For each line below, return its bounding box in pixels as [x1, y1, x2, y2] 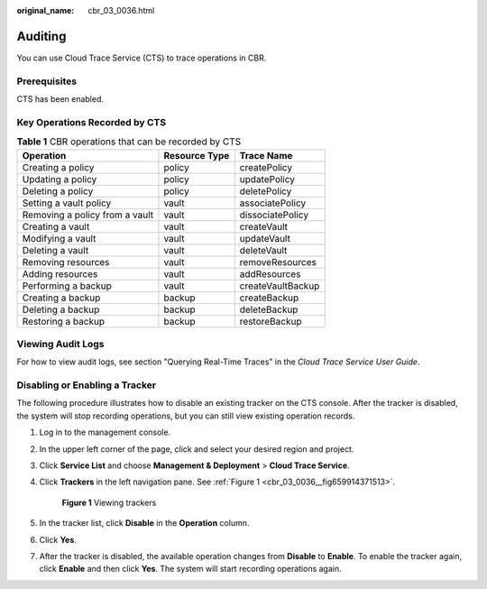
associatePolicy [239, 197, 307, 209]
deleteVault [239, 244, 288, 256]
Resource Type [163, 149, 230, 161]
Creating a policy [22, 161, 95, 173]
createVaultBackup [239, 280, 320, 292]
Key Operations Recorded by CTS [16, 115, 167, 128]
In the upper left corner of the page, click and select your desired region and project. [39, 443, 354, 455]
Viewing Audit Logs [16, 337, 105, 350]
